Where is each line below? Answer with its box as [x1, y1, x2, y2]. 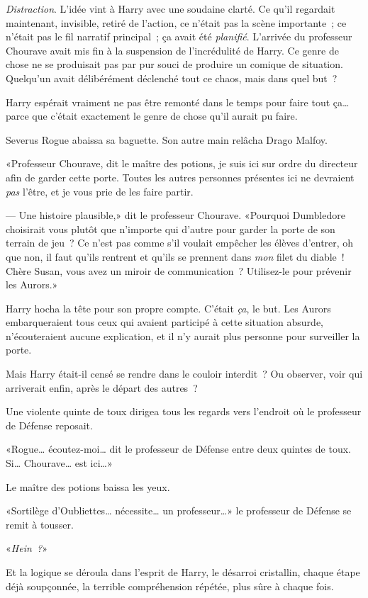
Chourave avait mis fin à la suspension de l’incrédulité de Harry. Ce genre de [6, 43, 339, 57]
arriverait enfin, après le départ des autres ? [6, 380, 198, 395]
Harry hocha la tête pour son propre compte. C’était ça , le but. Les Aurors [6, 300, 331, 315]
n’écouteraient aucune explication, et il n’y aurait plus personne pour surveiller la [6, 328, 360, 343]
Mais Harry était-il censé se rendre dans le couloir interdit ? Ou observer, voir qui [6, 366, 363, 381]
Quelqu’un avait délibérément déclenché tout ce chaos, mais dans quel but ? [6, 70, 338, 85]
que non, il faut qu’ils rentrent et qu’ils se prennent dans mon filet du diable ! [6, 249, 345, 264]
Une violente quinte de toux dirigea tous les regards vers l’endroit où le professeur [6, 404, 362, 419]
